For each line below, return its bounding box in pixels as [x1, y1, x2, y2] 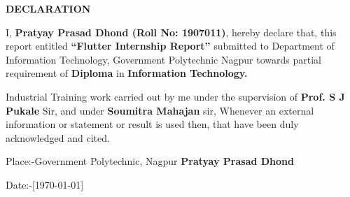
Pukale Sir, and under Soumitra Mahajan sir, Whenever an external [6, 103, 314, 117]
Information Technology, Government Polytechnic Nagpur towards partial [6, 52, 321, 66]
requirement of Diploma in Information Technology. [6, 66, 248, 80]
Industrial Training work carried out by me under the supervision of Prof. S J [6, 89, 345, 103]
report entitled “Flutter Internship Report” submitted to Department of [6, 38, 335, 53]
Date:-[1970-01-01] [6, 177, 84, 191]
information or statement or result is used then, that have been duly [6, 117, 299, 131]
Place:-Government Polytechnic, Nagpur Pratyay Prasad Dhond [6, 154, 295, 168]
